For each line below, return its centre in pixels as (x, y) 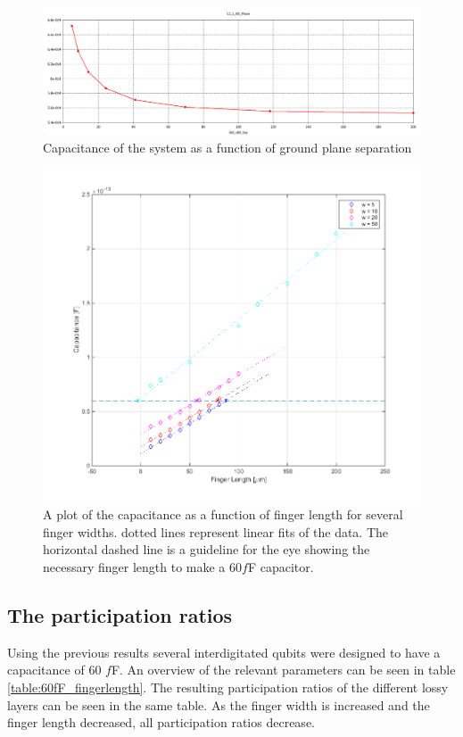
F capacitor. (281, 567)
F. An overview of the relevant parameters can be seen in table (283, 670)
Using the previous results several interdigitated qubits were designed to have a (224, 652)
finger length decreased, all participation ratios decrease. (161, 722)
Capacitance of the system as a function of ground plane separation (227, 148)
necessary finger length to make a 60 (143, 567)
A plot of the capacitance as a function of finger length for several (223, 514)
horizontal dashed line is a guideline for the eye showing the (207, 549)
